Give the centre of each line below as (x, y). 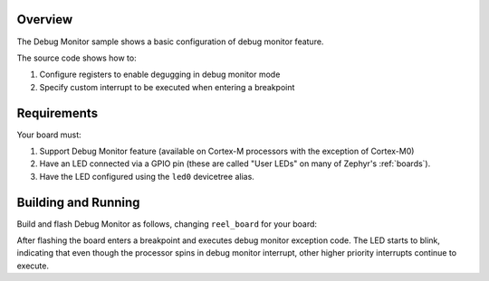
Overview (45, 19)
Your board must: (49, 135)
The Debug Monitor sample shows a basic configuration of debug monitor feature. (170, 42)
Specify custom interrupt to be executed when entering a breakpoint (167, 87)
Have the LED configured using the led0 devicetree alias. (147, 176)
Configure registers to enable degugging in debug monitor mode (160, 75)
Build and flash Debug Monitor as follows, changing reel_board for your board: (167, 224)
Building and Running (78, 202)
